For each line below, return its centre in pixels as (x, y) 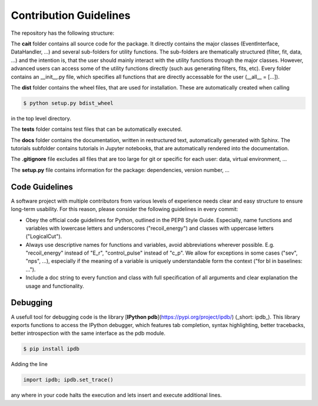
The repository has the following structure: (63, 33)
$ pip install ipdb (51, 349)
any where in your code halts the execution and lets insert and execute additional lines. (116, 395)
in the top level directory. (41, 118)
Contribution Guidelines (71, 15)
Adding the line (29, 364)
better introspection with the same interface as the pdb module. (88, 334)
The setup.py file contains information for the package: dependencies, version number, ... (120, 170)
